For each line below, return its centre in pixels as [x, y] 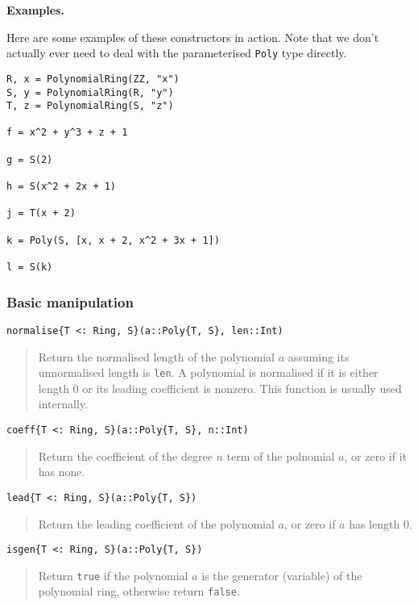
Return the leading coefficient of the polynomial [156, 523]
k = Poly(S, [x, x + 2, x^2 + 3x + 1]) [113, 240]
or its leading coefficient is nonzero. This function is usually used [242, 388]
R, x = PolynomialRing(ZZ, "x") [93, 79]
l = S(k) [30, 267]
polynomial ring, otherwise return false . [139, 591]
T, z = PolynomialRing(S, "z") [90, 106]
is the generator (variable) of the [282, 575]
